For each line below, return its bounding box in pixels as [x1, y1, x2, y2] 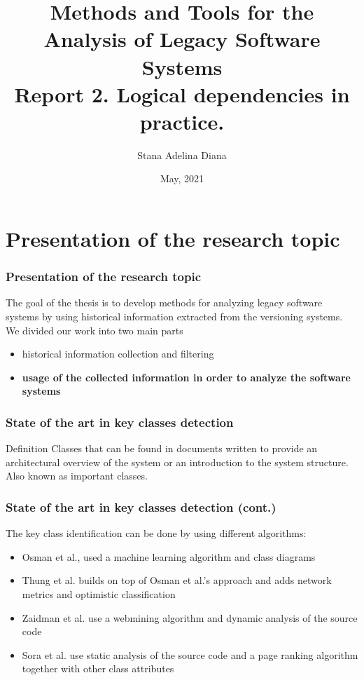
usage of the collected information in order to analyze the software [22, 369, 351, 384]
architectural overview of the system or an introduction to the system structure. [6, 454, 349, 469]
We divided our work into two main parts [6, 322, 183, 337]
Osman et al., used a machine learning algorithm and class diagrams [22, 549, 316, 564]
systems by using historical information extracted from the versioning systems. [6, 309, 343, 324]
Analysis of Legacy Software [43, 25, 321, 53]
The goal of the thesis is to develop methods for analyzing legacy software [6, 295, 323, 310]
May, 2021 [160, 171, 204, 186]
